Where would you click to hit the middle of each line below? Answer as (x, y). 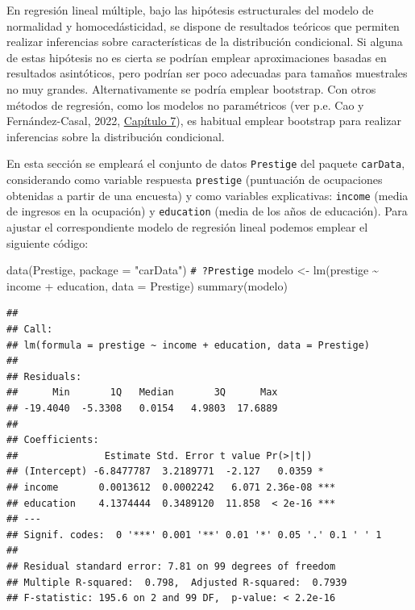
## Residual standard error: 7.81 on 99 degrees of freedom (171, 566)
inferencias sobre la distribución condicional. (116, 136)
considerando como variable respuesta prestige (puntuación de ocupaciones (195, 179)
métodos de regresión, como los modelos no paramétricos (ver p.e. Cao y (185, 104)
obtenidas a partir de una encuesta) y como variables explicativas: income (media (207, 195)
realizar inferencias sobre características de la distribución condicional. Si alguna (205, 42)
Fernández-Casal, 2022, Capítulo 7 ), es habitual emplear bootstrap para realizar (204, 121)
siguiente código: (48, 242)
